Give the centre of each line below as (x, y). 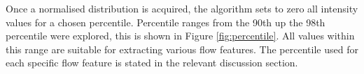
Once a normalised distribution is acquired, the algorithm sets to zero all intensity (182, 8)
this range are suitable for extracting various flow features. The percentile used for (182, 49)
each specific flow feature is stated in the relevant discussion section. (152, 63)
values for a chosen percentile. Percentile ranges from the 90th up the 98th (166, 22)
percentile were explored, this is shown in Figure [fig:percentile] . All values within (180, 36)
